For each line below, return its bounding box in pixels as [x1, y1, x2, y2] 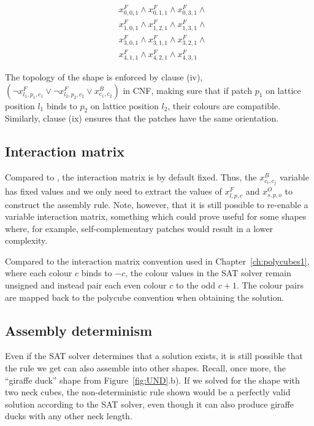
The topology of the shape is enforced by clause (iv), [5, 71, 203, 83]
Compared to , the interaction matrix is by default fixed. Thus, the [5, 171, 257, 184]
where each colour [5, 266, 72, 279]
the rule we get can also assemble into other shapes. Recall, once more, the [5, 362, 286, 374]
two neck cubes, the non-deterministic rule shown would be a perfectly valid [5, 385, 291, 398]
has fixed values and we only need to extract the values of [5, 185, 222, 198]
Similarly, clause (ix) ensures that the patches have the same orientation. [5, 112, 279, 125]
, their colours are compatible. [167, 99, 281, 112]
